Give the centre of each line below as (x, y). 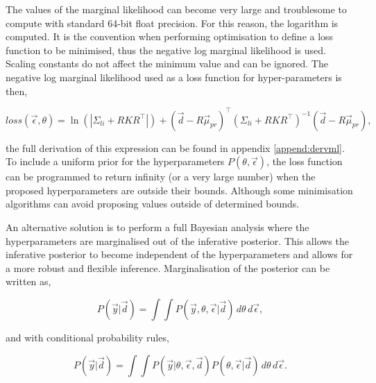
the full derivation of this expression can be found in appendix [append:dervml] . (175, 147)
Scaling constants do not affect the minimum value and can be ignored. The (167, 63)
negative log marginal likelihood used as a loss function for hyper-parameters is (174, 77)
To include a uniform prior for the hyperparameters (115, 161)
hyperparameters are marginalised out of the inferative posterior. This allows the (177, 240)
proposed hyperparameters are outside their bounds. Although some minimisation (179, 190)
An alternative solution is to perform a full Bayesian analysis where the (157, 227)
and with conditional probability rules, (87, 337)
